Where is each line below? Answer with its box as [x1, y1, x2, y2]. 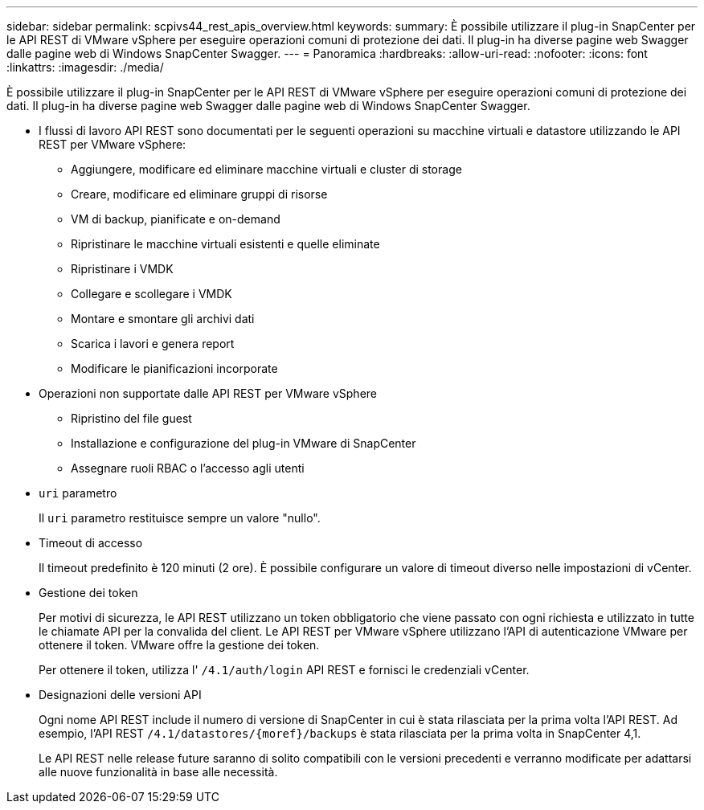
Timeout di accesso [39, 536, 143, 550]
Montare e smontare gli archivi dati [71, 312, 255, 325]
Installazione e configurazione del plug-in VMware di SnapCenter [71, 436, 416, 450]
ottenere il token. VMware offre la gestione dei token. [39, 638, 320, 652]
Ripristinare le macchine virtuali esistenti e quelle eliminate [71, 237, 380, 251]
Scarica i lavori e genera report [71, 337, 235, 350]
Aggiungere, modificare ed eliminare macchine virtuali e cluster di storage [71, 162, 462, 176]
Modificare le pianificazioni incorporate [71, 362, 278, 375]
